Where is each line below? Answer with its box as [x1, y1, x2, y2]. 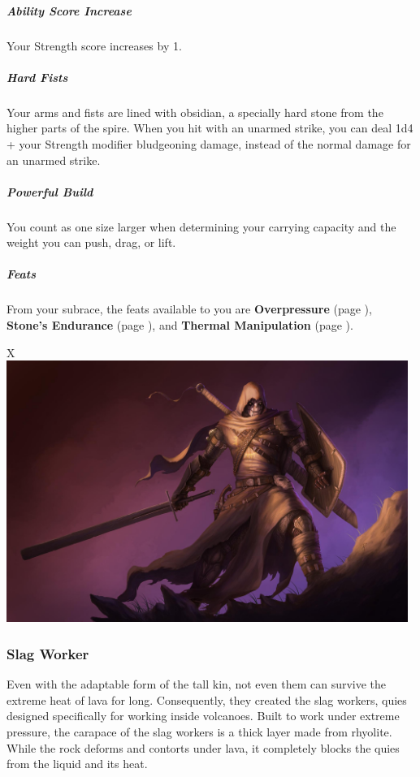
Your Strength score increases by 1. [6, 37, 182, 54]
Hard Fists [6, 68, 68, 85]
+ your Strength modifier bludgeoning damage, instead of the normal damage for [6, 135, 411, 152]
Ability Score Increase [6, 2, 132, 19]
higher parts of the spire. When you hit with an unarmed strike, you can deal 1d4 [6, 119, 414, 136]
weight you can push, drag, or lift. [6, 234, 176, 251]
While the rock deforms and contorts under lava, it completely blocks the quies [6, 739, 400, 756]
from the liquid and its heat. [6, 755, 148, 772]
